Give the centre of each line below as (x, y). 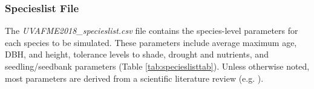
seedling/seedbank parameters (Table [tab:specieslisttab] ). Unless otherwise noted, (157, 66)
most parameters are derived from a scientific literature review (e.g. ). (134, 78)
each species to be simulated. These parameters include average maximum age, (151, 42)
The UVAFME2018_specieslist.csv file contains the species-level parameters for (152, 31)
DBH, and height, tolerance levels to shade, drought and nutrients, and (137, 54)
